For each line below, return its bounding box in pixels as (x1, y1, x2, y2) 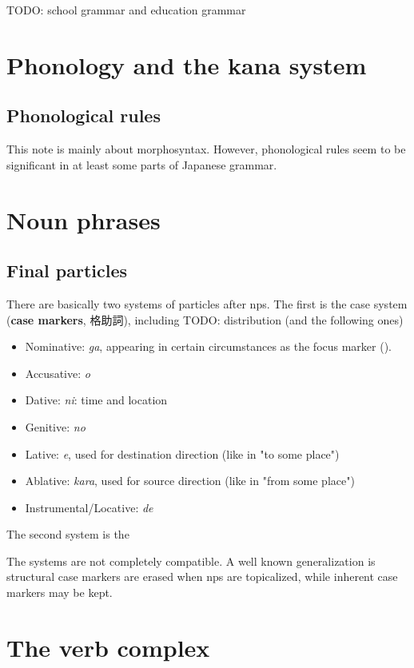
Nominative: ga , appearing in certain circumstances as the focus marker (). (25, 338, 392, 355)
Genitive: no (25, 418, 86, 435)
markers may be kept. (6, 584, 113, 601)
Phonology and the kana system (6, 48, 367, 81)
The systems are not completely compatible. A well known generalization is (6, 552, 376, 569)
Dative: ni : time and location (25, 392, 168, 408)
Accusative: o (25, 364, 90, 381)
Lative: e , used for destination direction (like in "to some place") (25, 445, 340, 462)
